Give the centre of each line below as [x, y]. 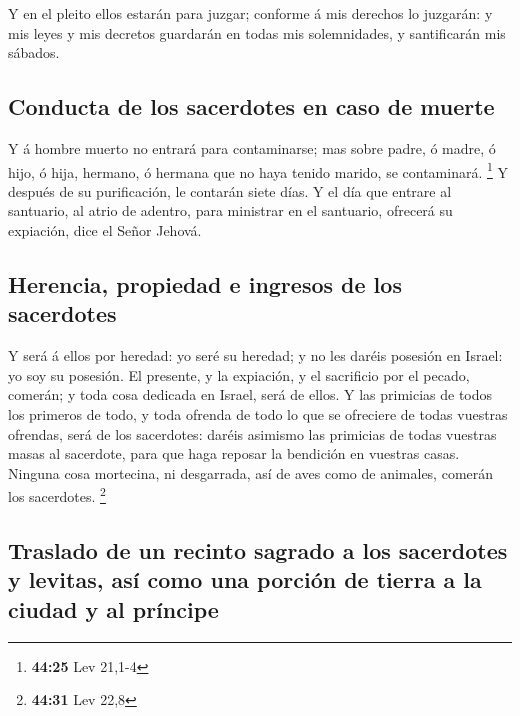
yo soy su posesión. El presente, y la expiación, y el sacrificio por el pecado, [239, 374]
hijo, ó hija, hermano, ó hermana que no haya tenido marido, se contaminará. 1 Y [258, 170]
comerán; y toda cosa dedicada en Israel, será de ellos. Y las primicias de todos [250, 394]
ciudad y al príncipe [113, 608]
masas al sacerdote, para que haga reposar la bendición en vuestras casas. [234, 453]
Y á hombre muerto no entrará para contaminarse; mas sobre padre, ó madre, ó [252, 147]
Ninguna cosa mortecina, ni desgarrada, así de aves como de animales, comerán [251, 472]
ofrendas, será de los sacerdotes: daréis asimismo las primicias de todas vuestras [252, 433]
